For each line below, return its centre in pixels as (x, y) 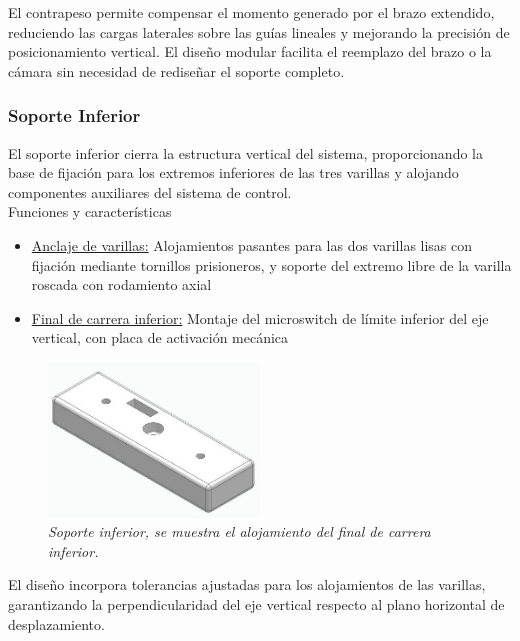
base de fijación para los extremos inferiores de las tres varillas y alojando (233, 172)
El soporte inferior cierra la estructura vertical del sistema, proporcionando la (245, 152)
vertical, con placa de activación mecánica (160, 337)
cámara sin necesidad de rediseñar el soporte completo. (176, 70)
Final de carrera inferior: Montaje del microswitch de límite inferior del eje (260, 317)
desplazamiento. (56, 623)
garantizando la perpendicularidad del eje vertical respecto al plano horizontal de (256, 604)
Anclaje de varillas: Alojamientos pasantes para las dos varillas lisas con (252, 244)
